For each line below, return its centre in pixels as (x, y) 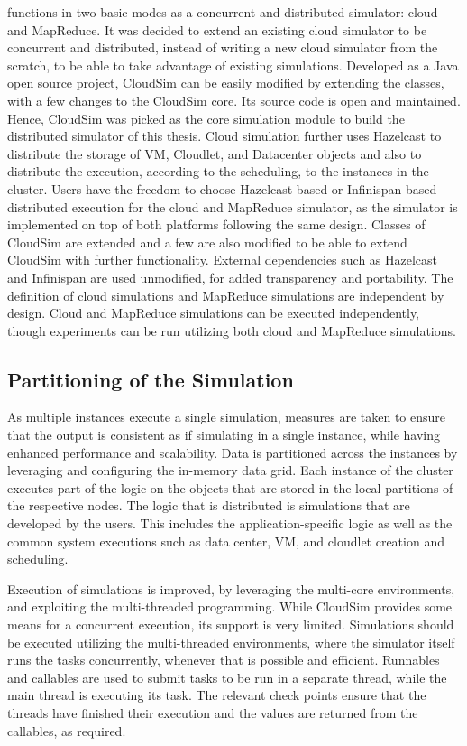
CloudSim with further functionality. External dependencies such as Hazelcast (223, 260)
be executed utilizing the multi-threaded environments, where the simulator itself (231, 642)
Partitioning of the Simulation (151, 379)
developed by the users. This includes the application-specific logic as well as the (230, 523)
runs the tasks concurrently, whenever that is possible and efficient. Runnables (224, 660)
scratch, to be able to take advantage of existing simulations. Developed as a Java (233, 65)
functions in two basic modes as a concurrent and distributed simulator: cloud (223, 12)
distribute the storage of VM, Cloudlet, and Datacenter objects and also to (215, 153)
